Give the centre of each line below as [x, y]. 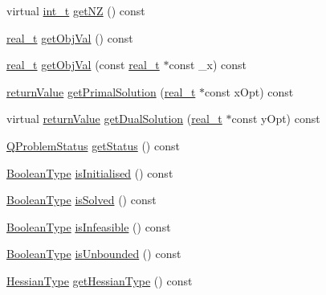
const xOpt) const [249, 91]
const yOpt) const [276, 119]
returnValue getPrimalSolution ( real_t [101, 91]
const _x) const [208, 65]
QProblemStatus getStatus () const [93, 145]
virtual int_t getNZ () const [76, 10]
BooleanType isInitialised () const [90, 172]
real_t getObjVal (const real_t [83, 65]
